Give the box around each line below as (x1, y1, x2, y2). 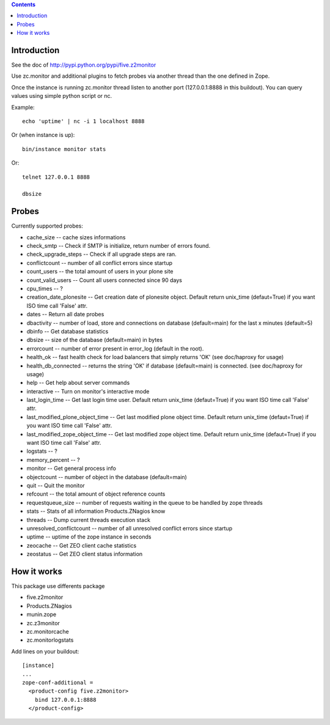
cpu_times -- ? (26, 285, 64, 292)
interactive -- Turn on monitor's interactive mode (26, 387, 150, 395)
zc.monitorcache (26, 628, 70, 635)
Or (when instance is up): (11, 132, 75, 139)
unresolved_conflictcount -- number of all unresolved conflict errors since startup (26, 524, 232, 532)
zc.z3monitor (26, 619, 61, 626)
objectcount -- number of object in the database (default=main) (26, 473, 188, 480)
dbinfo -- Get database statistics (26, 327, 109, 335)
